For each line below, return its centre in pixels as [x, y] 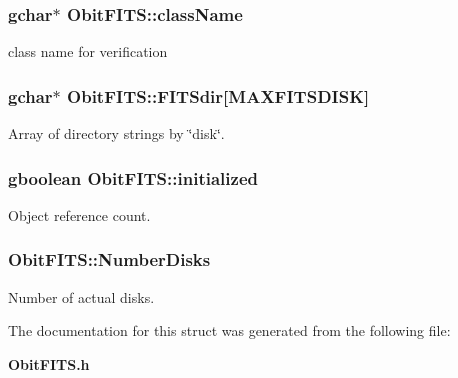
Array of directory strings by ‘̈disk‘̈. [116, 133]
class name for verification [88, 51]
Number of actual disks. [81, 296]
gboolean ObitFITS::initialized [133, 177]
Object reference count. [79, 214]
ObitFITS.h [49, 363]
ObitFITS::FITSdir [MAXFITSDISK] [218, 95]
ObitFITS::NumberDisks [109, 259]
